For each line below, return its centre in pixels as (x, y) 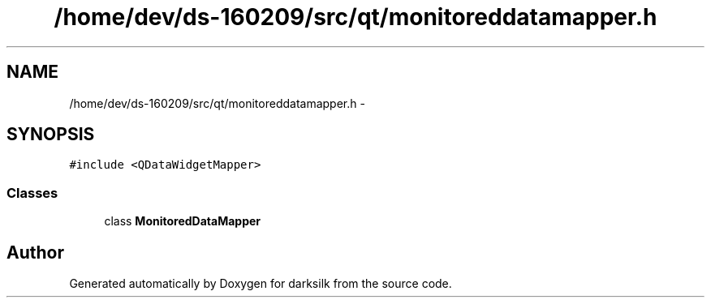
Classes (32, 193)
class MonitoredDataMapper (183, 221)
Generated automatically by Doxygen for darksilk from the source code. (261, 284)
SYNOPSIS (51, 135)
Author (35, 252)
